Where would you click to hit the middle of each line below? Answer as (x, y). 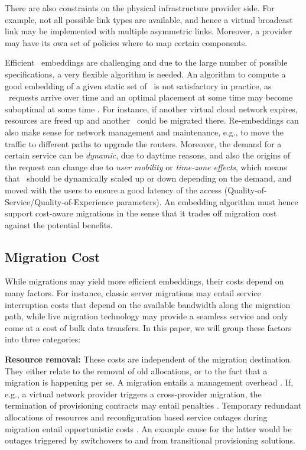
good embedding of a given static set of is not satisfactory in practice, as (138, 85)
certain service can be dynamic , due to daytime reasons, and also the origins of (147, 155)
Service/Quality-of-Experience (59, 201)
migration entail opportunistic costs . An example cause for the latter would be (148, 428)
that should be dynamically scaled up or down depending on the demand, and (148, 178)
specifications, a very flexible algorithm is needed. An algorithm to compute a (145, 74)
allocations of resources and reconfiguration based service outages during (136, 417)
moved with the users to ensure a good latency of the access (113, 190)
